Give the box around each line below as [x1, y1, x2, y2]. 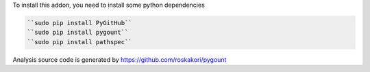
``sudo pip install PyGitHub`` [27, 19, 133, 26]
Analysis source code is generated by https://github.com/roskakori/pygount [12, 55, 227, 64]
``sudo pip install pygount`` [27, 29, 129, 37]
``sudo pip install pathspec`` [27, 38, 133, 46]
